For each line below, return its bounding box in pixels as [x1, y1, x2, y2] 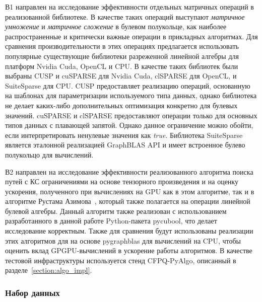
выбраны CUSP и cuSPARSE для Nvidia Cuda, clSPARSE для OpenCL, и [5, 70, 237, 81]
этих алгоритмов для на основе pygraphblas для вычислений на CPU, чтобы [5, 235, 241, 246]
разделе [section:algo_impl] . [5, 265, 92, 275]
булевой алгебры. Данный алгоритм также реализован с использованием [5, 205, 227, 216]
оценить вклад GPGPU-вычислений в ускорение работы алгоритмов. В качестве [5, 245, 252, 256]
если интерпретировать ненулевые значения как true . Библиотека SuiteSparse [5, 129, 243, 140]
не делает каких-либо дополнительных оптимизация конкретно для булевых [5, 100, 238, 110]
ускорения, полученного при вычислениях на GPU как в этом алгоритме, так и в [5, 186, 254, 196]
